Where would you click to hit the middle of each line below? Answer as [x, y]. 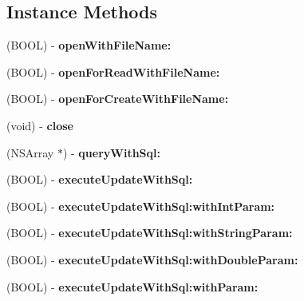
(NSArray [30, 152]
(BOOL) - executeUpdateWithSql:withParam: [132, 286]
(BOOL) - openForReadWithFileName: [113, 71]
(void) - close [40, 125]
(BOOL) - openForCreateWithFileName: [118, 99]
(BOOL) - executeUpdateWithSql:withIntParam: [141, 206]
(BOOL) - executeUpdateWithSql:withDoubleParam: [152, 259]
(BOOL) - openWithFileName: [89, 45]
